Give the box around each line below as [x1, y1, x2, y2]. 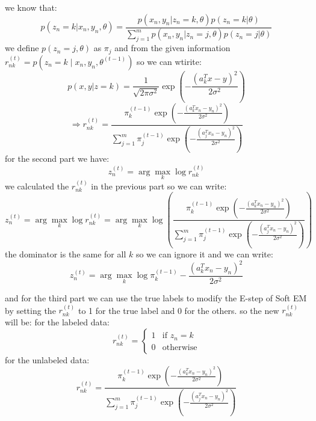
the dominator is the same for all [5, 247, 126, 260]
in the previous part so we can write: [91, 179, 227, 192]
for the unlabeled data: [5, 353, 90, 366]
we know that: [5, 1, 57, 13]
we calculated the [5, 179, 69, 192]
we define [5, 41, 39, 54]
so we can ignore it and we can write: [135, 247, 273, 260]
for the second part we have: [5, 152, 110, 165]
